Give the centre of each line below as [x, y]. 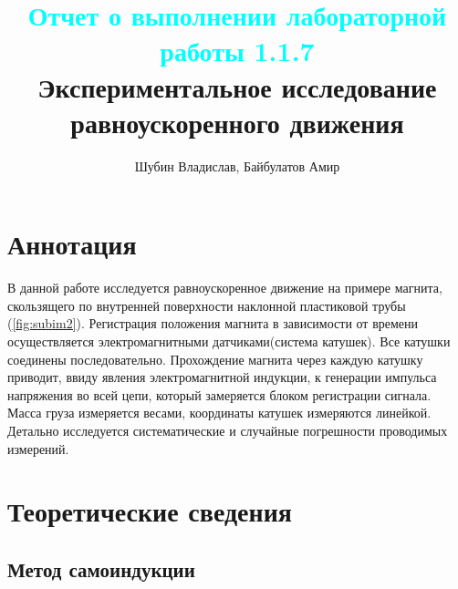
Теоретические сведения [150, 511]
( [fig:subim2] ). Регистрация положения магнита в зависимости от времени [213, 323]
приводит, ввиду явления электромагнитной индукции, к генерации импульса [222, 377]
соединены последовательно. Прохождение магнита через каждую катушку [215, 359]
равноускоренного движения [237, 122]
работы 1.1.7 [237, 51]
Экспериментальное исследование [237, 86]
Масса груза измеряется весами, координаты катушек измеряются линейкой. [219, 413]
